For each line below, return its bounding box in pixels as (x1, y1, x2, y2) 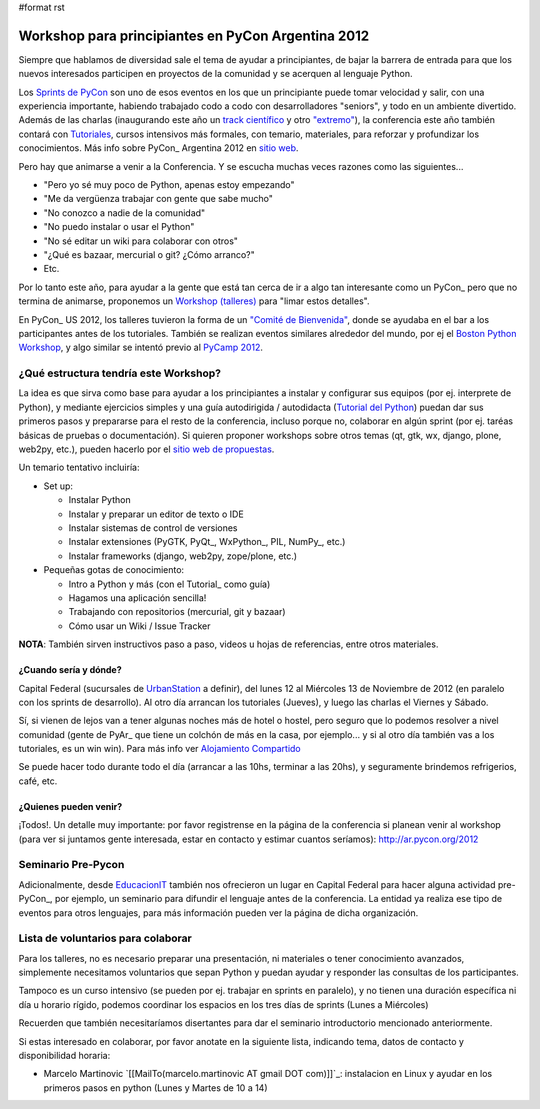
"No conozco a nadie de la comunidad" (43, 206, 206, 219)
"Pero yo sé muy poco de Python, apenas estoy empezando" (43, 179, 295, 191)
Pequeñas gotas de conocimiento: (43, 564, 185, 576)
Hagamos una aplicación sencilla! (68, 591, 207, 604)
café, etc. (18, 775, 58, 787)
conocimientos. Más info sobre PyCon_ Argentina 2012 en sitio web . (18, 142, 299, 154)
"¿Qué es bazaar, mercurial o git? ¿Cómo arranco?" (43, 248, 255, 260)
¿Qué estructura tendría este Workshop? (18, 366, 222, 380)
